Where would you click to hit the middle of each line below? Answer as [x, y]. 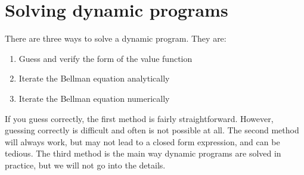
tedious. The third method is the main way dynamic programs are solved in [143, 153]
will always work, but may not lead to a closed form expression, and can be [142, 141]
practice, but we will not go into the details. [85, 165]
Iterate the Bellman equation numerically [94, 98]
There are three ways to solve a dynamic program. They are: [116, 38]
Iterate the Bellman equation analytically [94, 78]
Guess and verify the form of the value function [106, 58]
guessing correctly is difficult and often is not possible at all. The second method [152, 130]
